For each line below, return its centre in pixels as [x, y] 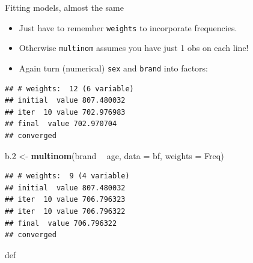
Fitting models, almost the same [64, 7]
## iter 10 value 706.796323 [65, 200]
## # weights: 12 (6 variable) [69, 89]
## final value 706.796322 [61, 223]
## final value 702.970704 [61, 124]
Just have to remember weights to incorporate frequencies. [128, 27]
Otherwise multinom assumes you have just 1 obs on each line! [134, 48]
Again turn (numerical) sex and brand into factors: [113, 68]
